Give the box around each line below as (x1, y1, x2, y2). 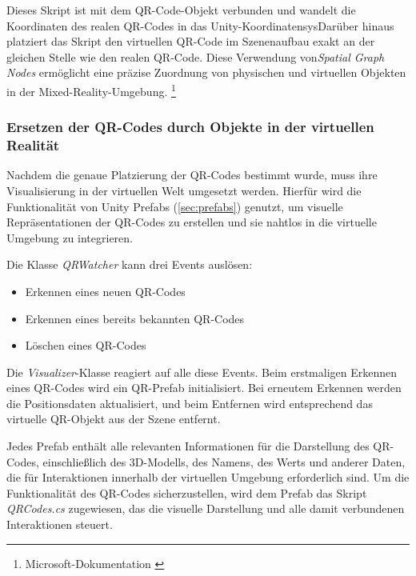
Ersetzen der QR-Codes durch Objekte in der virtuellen (6, 117, 374, 137)
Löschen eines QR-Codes (25, 337, 146, 354)
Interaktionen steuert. (6, 516, 113, 533)
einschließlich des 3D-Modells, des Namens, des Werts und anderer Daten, (42, 453, 406, 470)
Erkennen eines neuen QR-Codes (25, 282, 186, 299)
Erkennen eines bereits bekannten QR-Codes (25, 310, 245, 326)
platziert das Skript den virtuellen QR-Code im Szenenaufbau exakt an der (6, 33, 375, 50)
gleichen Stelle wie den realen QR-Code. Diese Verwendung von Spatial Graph (6, 48, 385, 65)
